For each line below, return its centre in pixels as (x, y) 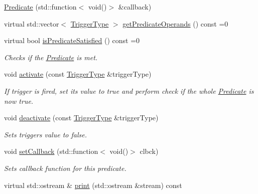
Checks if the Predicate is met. (51, 57)
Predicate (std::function (40, 7)
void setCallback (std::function (51, 151)
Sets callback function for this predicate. (65, 168)
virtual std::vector (32, 23)
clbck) (149, 151)
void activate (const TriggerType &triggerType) (78, 74)
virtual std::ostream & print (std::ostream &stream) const (93, 185)
